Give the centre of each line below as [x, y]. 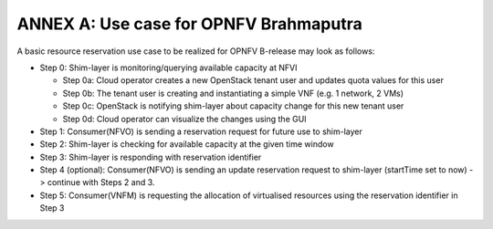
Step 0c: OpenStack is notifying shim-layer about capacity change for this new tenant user [233, 106]
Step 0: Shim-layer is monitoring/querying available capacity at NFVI [168, 68]
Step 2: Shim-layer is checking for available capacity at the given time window [187, 144]
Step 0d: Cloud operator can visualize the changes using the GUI [184, 119]
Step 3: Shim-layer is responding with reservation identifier [151, 157]
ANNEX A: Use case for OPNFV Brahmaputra [189, 24]
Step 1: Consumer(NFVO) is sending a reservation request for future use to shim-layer [201, 131]
